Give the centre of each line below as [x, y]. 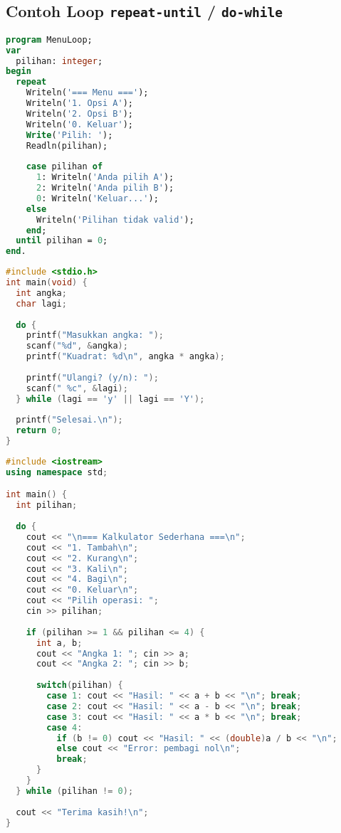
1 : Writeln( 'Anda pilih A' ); [105, 177]
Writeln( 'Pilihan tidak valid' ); [115, 219]
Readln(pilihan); [67, 145]
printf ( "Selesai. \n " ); [69, 420]
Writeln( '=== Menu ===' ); [87, 93]
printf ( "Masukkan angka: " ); [95, 335]
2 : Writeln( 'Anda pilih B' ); [105, 188]
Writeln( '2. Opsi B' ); [79, 113]
